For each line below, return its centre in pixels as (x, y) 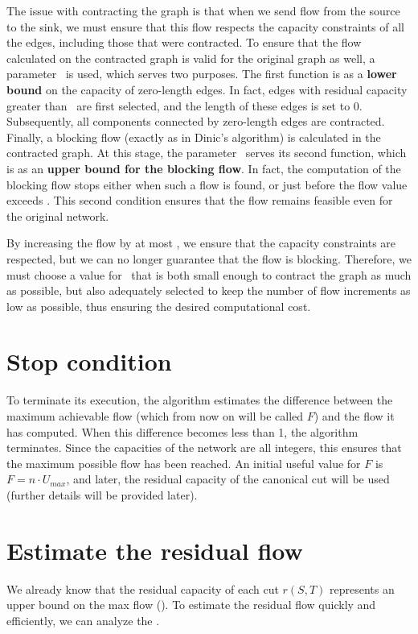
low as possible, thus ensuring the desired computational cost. (159, 306)
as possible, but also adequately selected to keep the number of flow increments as (209, 290)
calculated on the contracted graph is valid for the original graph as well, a (191, 58)
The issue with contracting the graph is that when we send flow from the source (203, 10)
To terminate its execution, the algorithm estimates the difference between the (200, 400)
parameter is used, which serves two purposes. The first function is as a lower (202, 74)
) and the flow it (354, 416)
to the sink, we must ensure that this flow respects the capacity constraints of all (205, 26)
